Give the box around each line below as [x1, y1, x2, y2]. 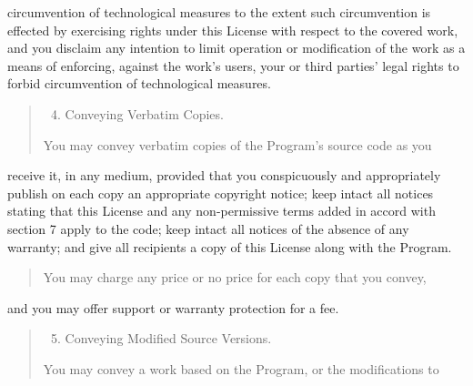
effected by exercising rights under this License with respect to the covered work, [7, 20, 458, 39]
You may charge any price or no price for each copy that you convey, [43, 268, 427, 287]
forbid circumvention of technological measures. [7, 74, 271, 93]
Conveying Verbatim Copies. [65, 104, 224, 123]
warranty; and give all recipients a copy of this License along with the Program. [7, 237, 452, 256]
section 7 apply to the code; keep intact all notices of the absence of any [7, 218, 409, 238]
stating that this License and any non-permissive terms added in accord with [7, 201, 436, 220]
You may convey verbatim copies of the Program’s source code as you [43, 135, 432, 154]
